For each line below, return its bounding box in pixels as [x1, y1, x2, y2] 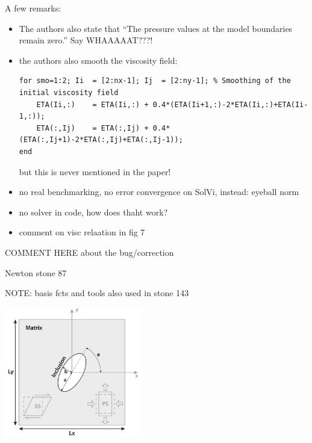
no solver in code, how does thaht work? [19, 205, 168, 218]
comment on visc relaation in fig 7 [19, 226, 145, 238]
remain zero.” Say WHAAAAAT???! [19, 34, 153, 46]
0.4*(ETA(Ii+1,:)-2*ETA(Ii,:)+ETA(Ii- [152, 100, 308, 109]
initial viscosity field [19, 88, 119, 97]
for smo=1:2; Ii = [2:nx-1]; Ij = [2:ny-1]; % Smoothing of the [19, 76, 291, 85]
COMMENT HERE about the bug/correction [5, 246, 174, 258]
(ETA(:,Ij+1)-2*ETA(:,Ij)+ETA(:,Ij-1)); [19, 135, 183, 144]
